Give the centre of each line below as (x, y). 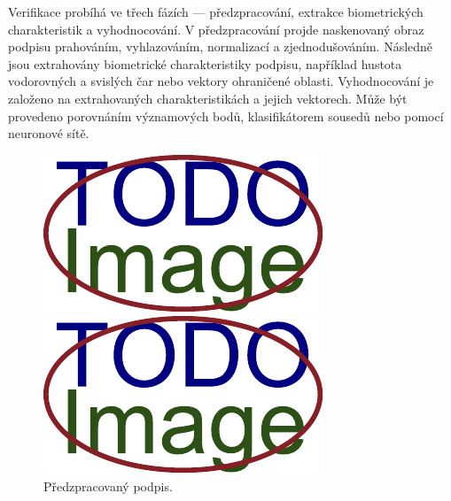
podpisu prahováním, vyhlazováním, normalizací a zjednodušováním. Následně (221, 46)
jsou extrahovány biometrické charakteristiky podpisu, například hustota (205, 63)
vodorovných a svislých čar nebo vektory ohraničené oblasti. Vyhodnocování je (221, 81)
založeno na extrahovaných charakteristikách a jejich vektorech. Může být (208, 98)
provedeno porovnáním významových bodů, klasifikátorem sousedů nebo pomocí (226, 116)
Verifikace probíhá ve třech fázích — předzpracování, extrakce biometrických (216, 12)
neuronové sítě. (49, 133)
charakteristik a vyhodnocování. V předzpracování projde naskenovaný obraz (216, 29)
